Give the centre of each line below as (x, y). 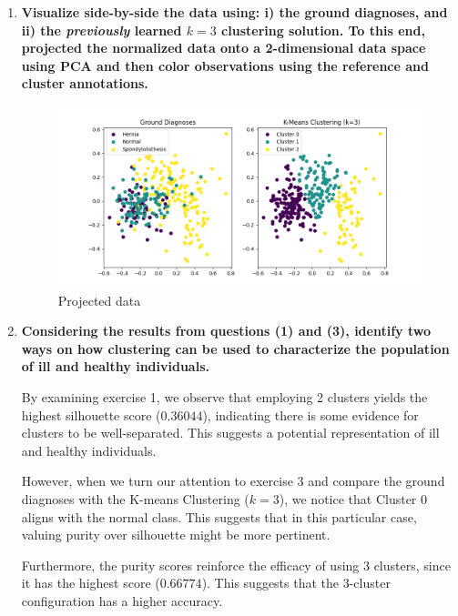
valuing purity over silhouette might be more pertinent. (176, 535)
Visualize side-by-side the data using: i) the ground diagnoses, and (234, 12)
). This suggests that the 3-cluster (296, 583)
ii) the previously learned (102, 30)
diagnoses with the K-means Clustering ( (135, 499)
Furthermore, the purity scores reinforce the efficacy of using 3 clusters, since (236, 565)
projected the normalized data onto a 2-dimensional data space (224, 48)
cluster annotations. (85, 83)
